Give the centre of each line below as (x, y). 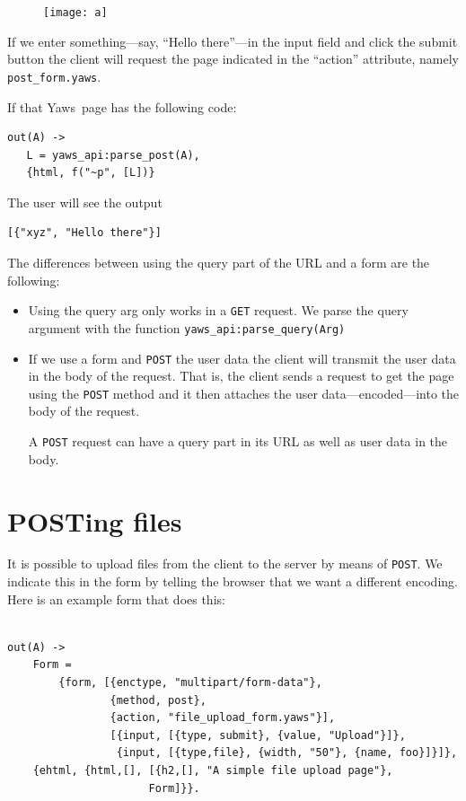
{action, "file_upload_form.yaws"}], (223, 718)
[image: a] (75, 13)
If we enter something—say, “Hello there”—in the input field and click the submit (233, 41)
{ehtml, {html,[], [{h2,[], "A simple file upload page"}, (213, 771)
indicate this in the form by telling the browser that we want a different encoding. (233, 581)
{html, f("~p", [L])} (91, 173)
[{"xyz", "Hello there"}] (84, 233)
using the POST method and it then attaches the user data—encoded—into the (244, 393)
